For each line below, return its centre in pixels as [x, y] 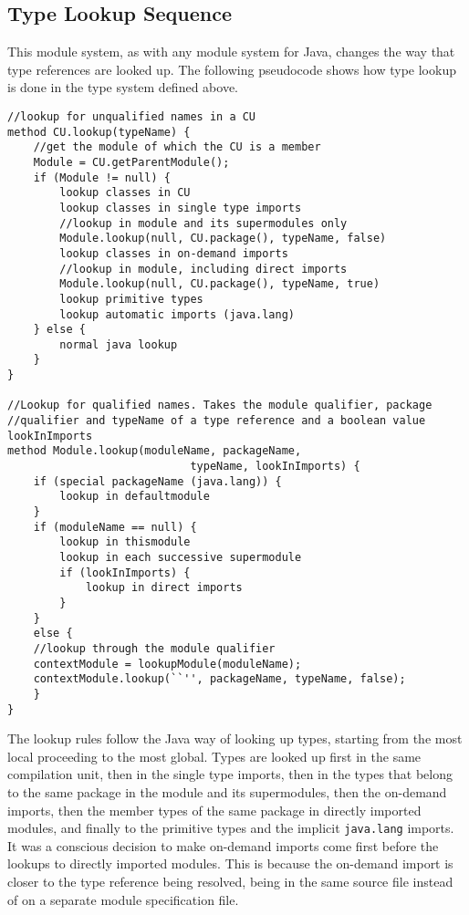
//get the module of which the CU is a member [177, 147]
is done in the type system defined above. [123, 87]
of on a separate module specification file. [123, 899]
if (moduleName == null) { [115, 527]
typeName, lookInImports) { [275, 467]
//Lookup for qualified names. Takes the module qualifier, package [220, 406]
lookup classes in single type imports [181, 208]
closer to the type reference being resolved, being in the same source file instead [230, 882]
